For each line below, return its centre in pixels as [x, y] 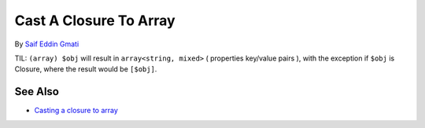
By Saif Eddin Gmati [47, 44]
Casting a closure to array [76, 111]
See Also [37, 91]
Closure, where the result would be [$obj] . [86, 69]
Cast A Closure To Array [95, 20]
